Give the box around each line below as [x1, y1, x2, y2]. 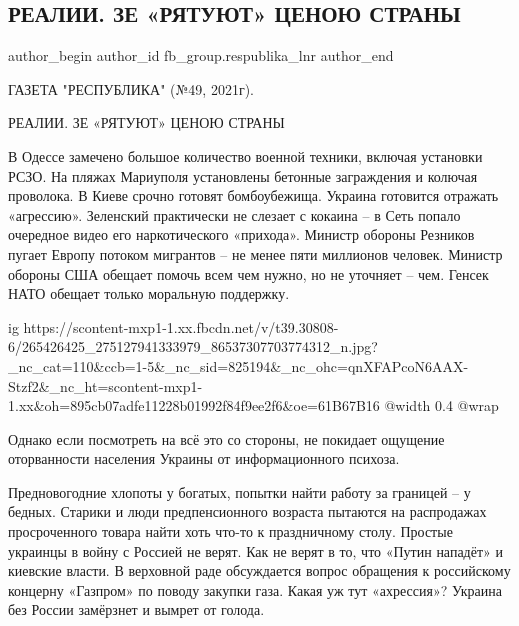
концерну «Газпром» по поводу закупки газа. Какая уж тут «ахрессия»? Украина [8, 579, 502, 600]
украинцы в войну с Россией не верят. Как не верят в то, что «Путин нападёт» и [8, 540, 504, 561]
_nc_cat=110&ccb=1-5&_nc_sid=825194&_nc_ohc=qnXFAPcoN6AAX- [8, 355, 469, 376]
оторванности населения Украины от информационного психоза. [8, 448, 400, 469]
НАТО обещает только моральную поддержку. [8, 283, 290, 304]
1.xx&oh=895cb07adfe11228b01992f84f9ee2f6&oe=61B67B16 [8, 395, 380, 416]
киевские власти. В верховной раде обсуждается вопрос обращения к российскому [8, 560, 511, 581]
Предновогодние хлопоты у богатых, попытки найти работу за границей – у [8, 481, 471, 502]
